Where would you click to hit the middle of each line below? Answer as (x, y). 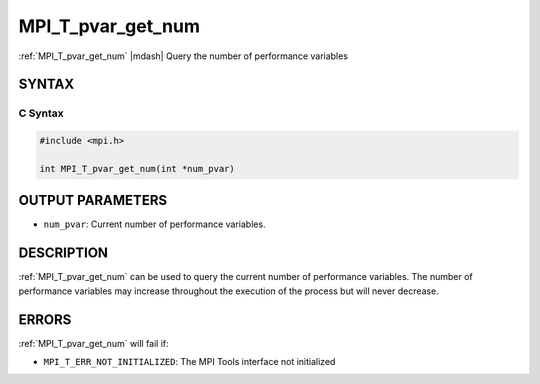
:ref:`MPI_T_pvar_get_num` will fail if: (93, 343)
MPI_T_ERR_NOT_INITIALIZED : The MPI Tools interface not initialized (189, 361)
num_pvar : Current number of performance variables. (154, 224)
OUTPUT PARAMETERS (93, 200)
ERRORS (45, 319)
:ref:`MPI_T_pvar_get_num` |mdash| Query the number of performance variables (183, 56)
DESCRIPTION (63, 253)
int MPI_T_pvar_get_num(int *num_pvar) (137, 168)
